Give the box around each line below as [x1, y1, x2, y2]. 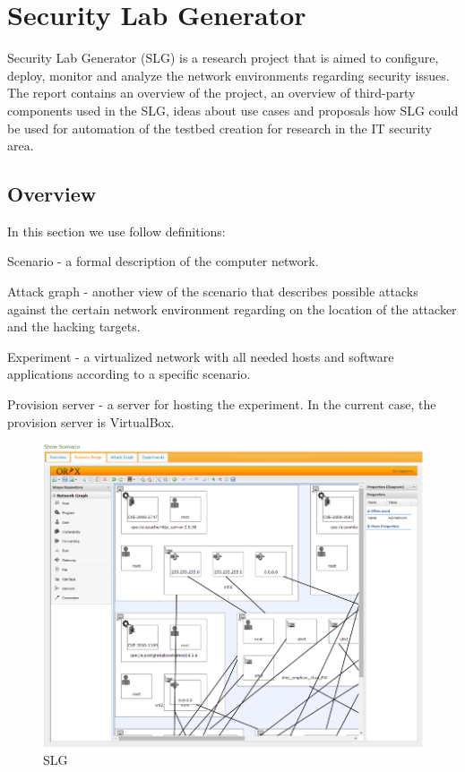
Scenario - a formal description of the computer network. [7, 252, 319, 270]
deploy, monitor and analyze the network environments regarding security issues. [7, 65, 450, 84]
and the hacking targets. [7, 317, 141, 336]
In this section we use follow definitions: [7, 221, 226, 240]
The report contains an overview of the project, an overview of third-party [7, 83, 416, 102]
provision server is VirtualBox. [7, 412, 175, 431]
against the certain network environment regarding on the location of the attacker [7, 299, 457, 318]
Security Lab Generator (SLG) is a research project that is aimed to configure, [7, 48, 439, 67]
